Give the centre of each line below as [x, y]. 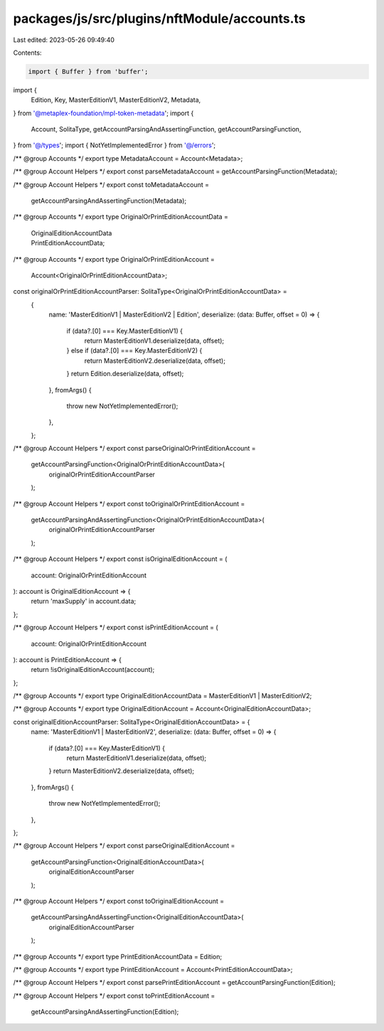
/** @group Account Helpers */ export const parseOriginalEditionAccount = [124, 845]
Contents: [27, 53]
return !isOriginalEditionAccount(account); [93, 670]
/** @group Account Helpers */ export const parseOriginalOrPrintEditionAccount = [134, 449]
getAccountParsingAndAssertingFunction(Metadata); [109, 201]
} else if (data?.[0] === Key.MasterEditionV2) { [134, 351]
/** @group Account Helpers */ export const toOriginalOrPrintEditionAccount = [129, 503]
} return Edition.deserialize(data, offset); [125, 374]
